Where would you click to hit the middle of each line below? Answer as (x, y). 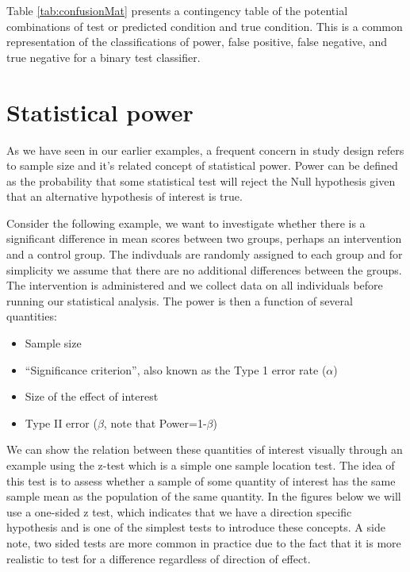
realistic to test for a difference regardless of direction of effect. (159, 558)
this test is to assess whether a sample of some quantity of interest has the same (201, 480)
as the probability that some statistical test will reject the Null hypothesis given (201, 180)
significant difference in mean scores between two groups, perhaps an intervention (204, 238)
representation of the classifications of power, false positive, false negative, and (197, 42)
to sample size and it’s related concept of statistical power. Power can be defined (202, 165)
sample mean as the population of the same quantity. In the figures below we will (204, 496)
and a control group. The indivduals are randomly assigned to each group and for (205, 254)
